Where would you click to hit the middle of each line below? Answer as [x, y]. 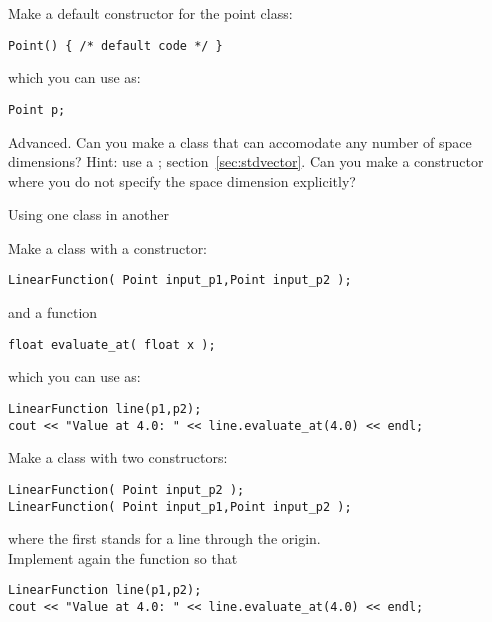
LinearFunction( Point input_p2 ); [126, 489]
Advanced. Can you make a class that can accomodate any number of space [240, 141]
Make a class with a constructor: [108, 247]
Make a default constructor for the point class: [150, 13]
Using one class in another [88, 214]
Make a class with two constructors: [118, 457]
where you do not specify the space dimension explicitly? [182, 180]
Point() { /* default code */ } [115, 45]
